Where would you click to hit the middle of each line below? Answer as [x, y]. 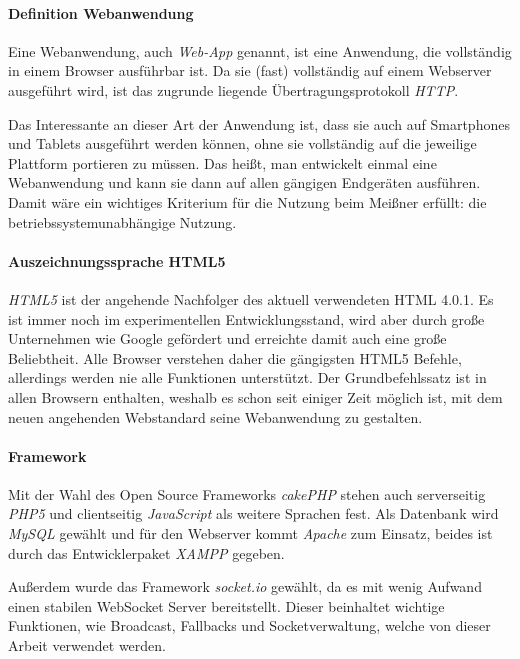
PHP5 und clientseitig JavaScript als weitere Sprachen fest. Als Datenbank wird [253, 513]
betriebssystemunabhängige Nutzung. [122, 221]
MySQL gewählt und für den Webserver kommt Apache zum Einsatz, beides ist [250, 533]
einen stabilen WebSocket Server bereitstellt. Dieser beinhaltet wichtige [226, 605]
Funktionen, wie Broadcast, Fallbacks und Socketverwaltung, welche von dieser [249, 625]
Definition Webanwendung [101, 12]
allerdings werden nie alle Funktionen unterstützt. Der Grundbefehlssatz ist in [247, 377]
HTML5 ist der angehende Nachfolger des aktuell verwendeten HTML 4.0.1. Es [251, 298]
